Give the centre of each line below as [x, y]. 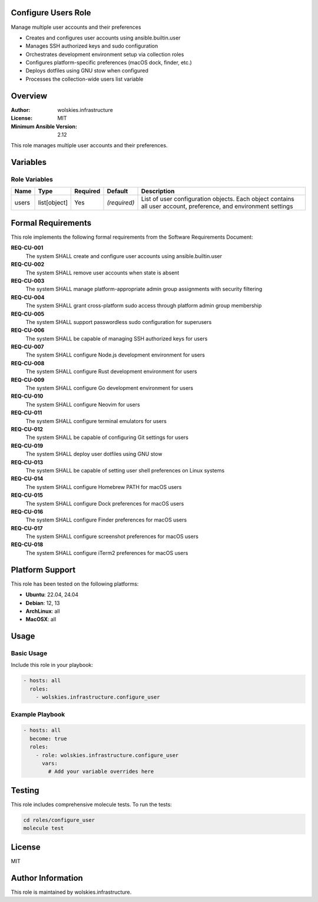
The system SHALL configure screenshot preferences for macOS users [112, 537]
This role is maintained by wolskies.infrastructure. [71, 892]
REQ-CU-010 [27, 396]
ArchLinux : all [43, 611]
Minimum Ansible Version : [44, 126]
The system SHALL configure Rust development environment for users [111, 372]
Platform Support [43, 569]
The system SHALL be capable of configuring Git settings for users [107, 437]
